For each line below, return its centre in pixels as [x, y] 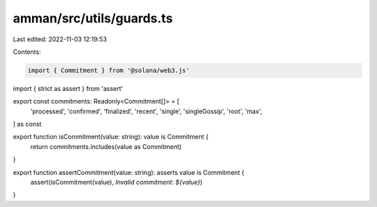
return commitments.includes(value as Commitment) [106, 146]
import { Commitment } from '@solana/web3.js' [109, 70]
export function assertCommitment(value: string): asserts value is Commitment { [128, 172]
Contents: [27, 52]
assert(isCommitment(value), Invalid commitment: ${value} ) [116, 183]
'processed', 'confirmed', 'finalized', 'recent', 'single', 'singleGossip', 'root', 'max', [146, 111]
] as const [27, 124]
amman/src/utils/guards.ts [93, 18]
